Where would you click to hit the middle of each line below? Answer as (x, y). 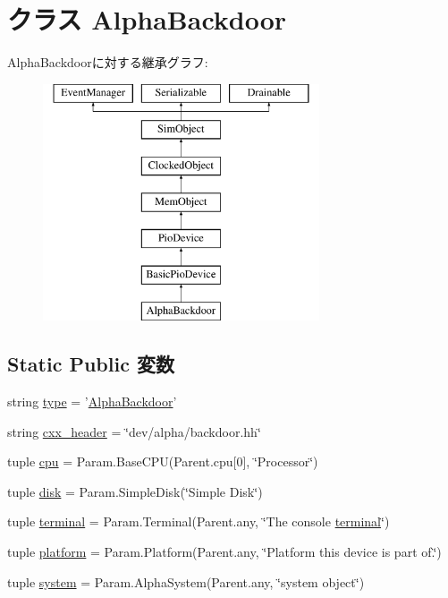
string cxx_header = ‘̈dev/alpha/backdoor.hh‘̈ (134, 431)
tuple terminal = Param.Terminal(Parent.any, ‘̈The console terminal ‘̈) (199, 521)
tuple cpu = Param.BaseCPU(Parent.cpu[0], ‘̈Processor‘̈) (163, 461)
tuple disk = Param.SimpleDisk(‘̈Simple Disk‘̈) (135, 491)
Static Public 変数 (91, 364)
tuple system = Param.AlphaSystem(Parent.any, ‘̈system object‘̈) (186, 581)
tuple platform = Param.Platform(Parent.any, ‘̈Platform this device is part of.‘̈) (224, 552)
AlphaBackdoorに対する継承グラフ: (108, 62)
